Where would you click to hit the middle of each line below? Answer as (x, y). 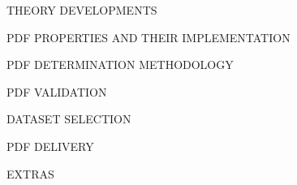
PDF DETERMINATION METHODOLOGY (120, 65)
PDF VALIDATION (57, 91)
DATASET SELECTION (69, 119)
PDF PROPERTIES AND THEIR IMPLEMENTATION (148, 37)
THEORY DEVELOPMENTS (82, 10)
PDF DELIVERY (50, 146)
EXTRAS (30, 173)
